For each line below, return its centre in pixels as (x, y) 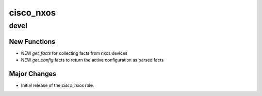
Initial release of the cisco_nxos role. (57, 85)
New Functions (32, 41)
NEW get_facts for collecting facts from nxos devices (74, 53)
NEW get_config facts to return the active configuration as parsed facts (92, 60)
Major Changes (33, 73)
